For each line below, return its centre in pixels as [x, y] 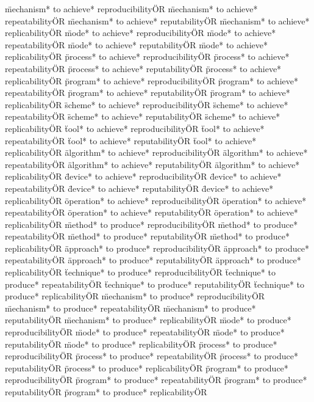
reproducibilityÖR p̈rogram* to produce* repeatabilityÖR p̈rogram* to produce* [156, 380]
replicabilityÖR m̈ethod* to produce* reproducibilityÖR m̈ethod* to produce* [152, 224]
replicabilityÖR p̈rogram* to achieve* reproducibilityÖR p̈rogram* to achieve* [152, 80]
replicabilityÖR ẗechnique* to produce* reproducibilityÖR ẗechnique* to [140, 272]
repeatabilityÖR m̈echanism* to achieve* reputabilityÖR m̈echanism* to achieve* [157, 20]
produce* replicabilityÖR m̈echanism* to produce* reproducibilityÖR [135, 296]
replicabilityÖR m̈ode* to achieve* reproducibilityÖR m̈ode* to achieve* [141, 33]
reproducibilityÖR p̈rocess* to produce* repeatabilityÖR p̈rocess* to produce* [152, 356]
